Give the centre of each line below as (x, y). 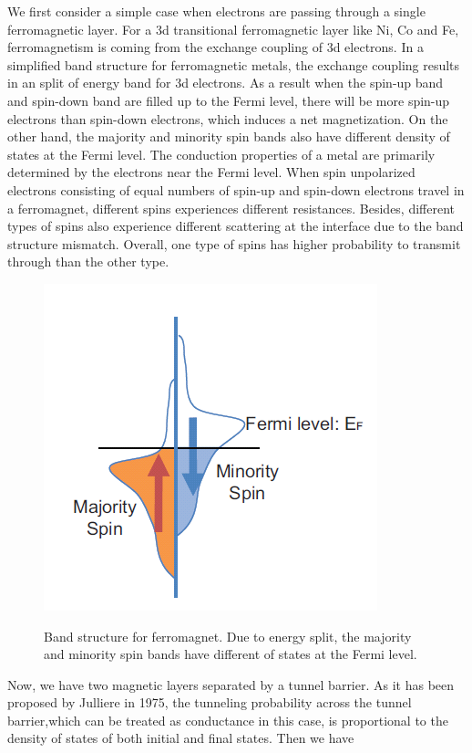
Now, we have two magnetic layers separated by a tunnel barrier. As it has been (231, 684)
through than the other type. (88, 261)
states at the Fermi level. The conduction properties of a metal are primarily (221, 154)
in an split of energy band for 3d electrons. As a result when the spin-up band (226, 83)
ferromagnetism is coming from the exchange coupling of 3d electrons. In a (215, 47)
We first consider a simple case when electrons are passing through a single (216, 11)
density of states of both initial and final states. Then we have (181, 738)
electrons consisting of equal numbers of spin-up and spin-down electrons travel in (236, 189)
